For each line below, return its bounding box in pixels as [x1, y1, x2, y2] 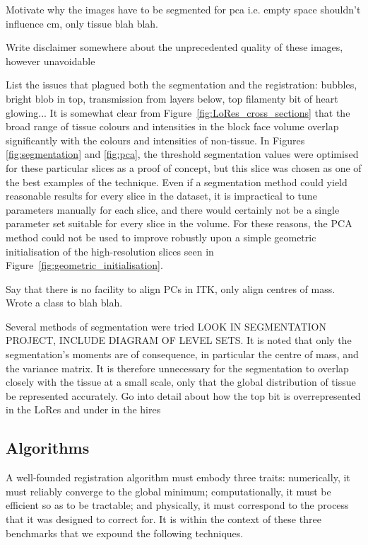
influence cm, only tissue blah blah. [6, 16, 159, 30]
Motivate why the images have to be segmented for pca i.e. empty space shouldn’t [6, 2, 361, 16]
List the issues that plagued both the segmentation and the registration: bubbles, [6, 77, 357, 92]
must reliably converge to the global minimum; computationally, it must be [6, 483, 331, 498]
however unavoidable [6, 53, 95, 68]
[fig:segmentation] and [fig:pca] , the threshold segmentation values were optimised [6, 147, 359, 161]
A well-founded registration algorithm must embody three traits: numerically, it [6, 470, 350, 485]
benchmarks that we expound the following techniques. [6, 525, 244, 540]
